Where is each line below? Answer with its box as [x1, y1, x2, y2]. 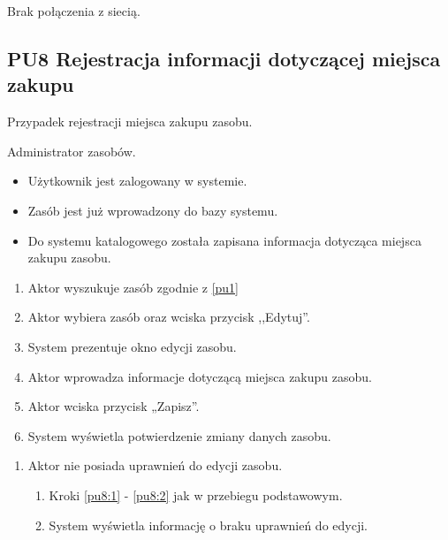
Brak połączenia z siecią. [7, 2, 140, 19]
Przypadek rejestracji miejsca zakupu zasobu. [7, 112, 253, 131]
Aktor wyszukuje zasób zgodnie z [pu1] [27, 278, 239, 296]
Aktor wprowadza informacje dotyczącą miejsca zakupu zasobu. [27, 367, 372, 385]
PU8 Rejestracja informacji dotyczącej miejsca [7, 44, 441, 72]
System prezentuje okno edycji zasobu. [27, 337, 237, 355]
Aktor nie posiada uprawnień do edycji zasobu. [27, 456, 283, 475]
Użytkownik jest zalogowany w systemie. [27, 171, 247, 190]
